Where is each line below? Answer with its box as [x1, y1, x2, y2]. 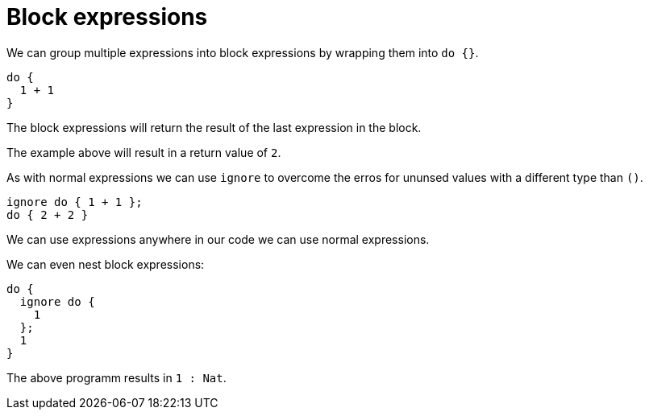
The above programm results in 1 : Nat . [6, 370, 227, 385]
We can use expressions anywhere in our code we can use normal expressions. [6, 232, 430, 246]
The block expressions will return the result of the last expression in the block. [6, 120, 422, 134]
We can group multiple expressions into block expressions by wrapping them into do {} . [6, 45, 479, 60]
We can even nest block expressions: [6, 257, 205, 271]
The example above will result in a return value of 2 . [6, 145, 281, 159]
